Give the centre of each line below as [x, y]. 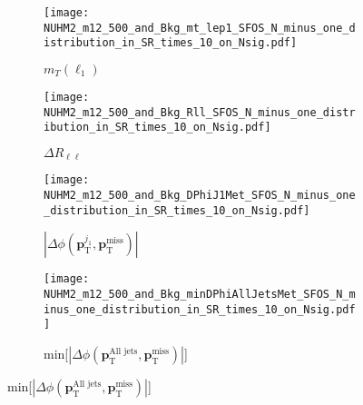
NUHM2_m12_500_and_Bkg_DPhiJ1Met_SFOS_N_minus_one [200, 196]
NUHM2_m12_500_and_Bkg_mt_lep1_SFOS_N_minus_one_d [200, 28]
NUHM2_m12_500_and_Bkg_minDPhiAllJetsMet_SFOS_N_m [200, 295]
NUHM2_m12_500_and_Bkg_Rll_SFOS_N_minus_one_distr [200, 112]
